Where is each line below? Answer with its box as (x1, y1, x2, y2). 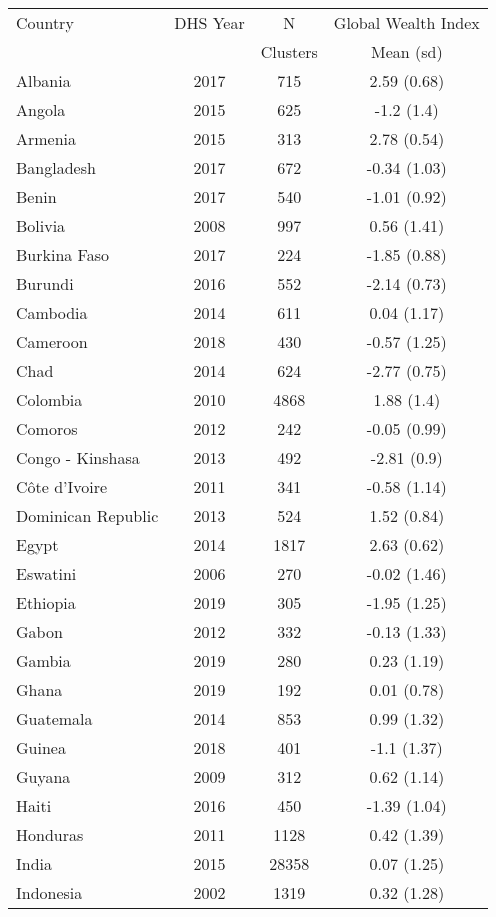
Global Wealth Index (333, 11, 480, 34)
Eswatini (16, 562, 77, 585)
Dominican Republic (16, 504, 159, 527)
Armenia (16, 127, 77, 150)
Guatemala (16, 707, 93, 730)
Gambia (16, 649, 71, 672)
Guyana (16, 765, 71, 788)
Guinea (16, 736, 66, 759)
